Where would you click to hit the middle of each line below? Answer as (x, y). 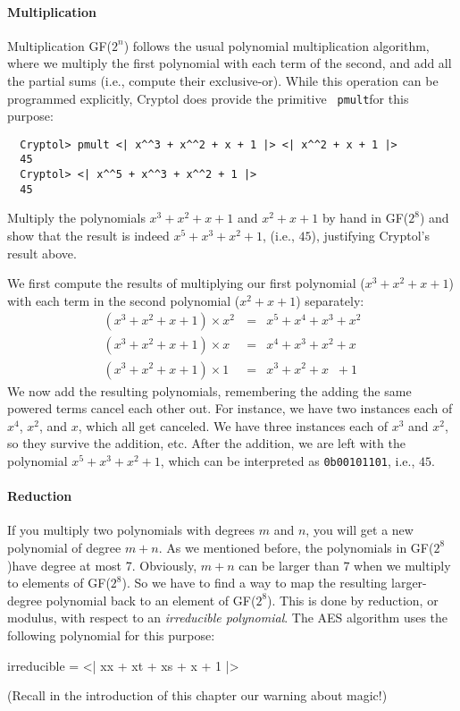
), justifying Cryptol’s (370, 236)
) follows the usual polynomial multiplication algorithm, (276, 45)
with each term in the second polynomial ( (124, 300)
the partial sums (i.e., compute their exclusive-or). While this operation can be (223, 80)
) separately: (330, 300)
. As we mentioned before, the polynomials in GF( (296, 547)
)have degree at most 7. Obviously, (102, 565)
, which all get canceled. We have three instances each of (233, 425)
